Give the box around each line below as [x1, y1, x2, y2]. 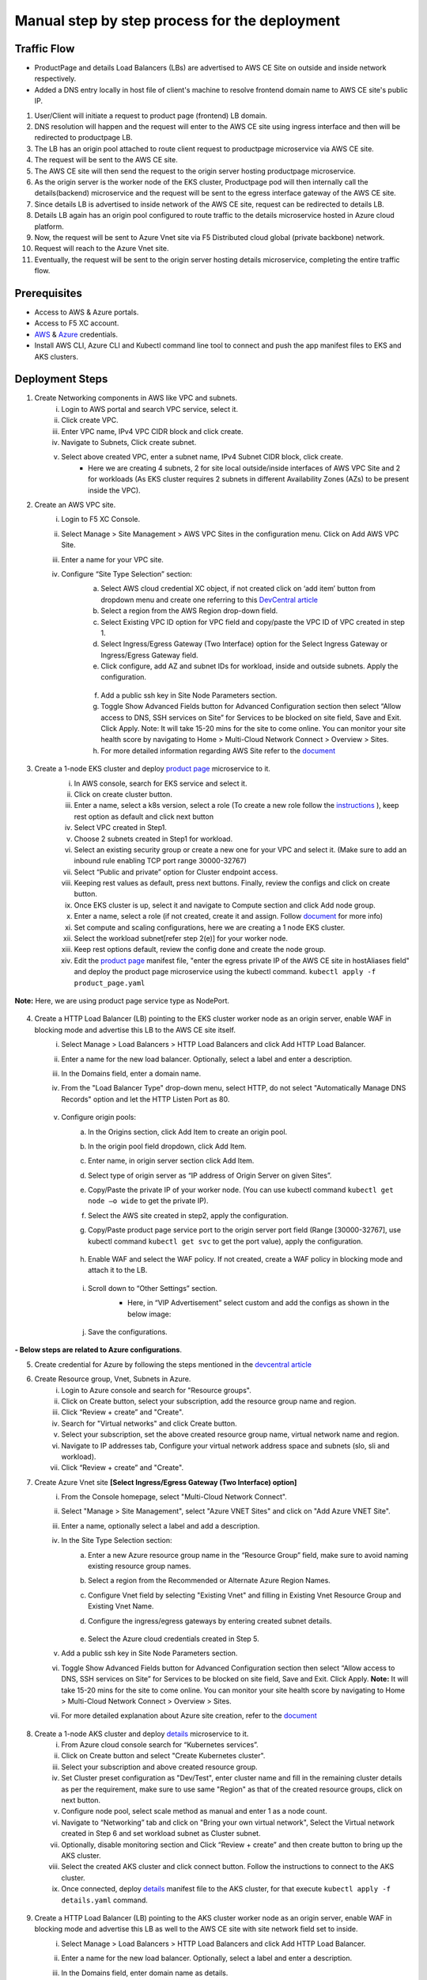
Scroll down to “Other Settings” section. [88, 1283, 217, 1293]
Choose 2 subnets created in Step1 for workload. [74, 834, 233, 843]
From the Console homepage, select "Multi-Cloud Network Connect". [61, 1492, 288, 1502]
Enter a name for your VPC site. [61, 554, 164, 564]
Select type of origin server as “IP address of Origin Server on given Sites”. [88, 1171, 332, 1180]
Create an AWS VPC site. [34, 500, 116, 509]
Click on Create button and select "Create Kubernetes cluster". [61, 1751, 266, 1761]
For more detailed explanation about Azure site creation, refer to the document [61, 1711, 317, 1720]
